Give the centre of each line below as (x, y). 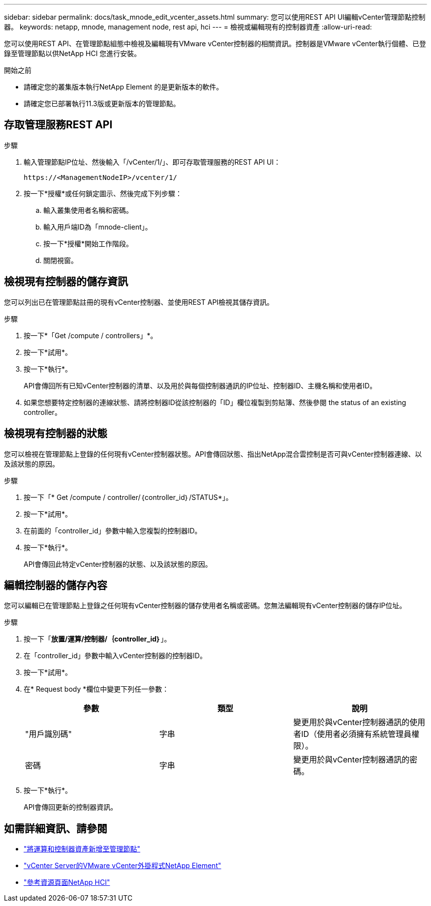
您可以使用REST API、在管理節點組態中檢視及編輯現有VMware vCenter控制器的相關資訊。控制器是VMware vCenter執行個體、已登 (215, 44)
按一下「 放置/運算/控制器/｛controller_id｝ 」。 (97, 639)
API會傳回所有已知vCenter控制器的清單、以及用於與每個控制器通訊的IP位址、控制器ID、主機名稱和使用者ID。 (200, 385)
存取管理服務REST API (58, 125)
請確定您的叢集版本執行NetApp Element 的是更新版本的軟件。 (123, 87)
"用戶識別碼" (48, 734)
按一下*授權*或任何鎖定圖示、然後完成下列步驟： (103, 193)
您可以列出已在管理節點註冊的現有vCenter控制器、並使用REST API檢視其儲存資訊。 (139, 302)
